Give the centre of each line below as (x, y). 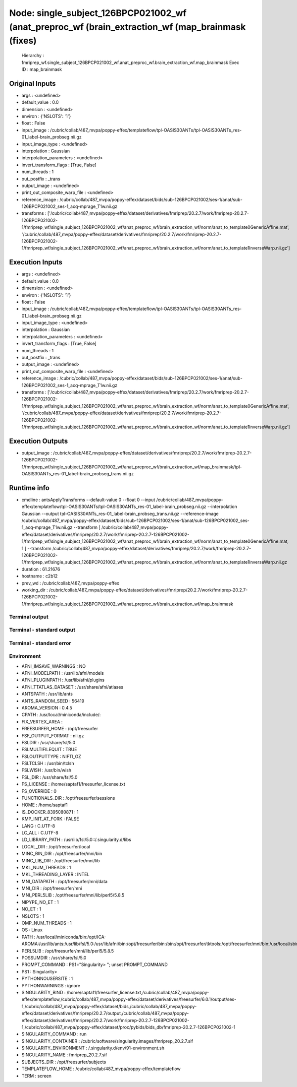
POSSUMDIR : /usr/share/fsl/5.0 (54, 958)
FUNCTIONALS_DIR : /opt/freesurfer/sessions (68, 798)
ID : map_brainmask (42, 69)
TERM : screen (37, 1076)
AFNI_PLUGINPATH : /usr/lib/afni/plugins (63, 680)
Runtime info (29, 488)
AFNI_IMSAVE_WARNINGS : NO (54, 666)
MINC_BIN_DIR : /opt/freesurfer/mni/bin (62, 854)
